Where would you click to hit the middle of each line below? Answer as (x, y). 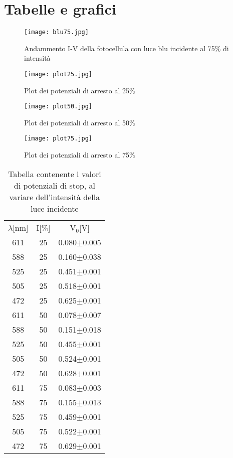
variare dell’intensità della (55, 197)
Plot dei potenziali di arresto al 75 (77, 155)
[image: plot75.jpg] (58, 139)
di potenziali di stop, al (55, 185)
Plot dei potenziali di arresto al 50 (77, 122)
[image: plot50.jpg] (58, 107)
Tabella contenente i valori (55, 174)
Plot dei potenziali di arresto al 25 (77, 90)
